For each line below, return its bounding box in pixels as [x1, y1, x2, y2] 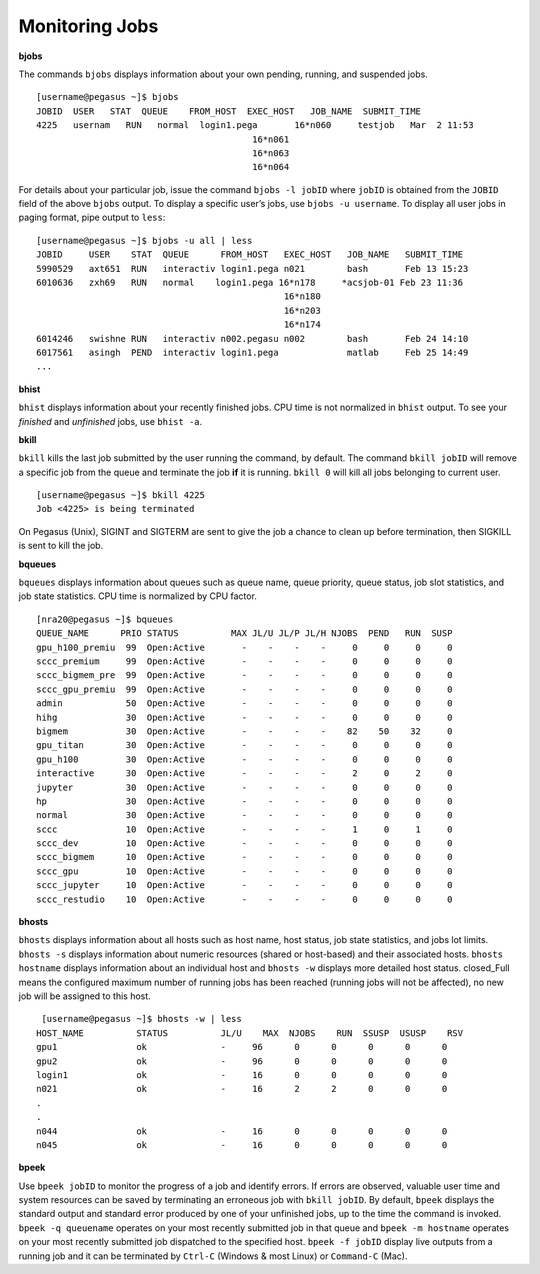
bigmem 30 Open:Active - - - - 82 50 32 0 [36, 725, 453, 737]
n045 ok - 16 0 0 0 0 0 [36, 1139, 448, 1150]
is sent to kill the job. [18, 540, 104, 552]
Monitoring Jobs [18, 15, 159, 37]
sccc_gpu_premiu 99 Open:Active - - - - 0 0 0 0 [36, 683, 453, 695]
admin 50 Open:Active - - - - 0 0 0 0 [36, 698, 453, 709]
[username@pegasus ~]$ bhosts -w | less [41, 1013, 242, 1025]
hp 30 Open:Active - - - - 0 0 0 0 [36, 795, 453, 807]
